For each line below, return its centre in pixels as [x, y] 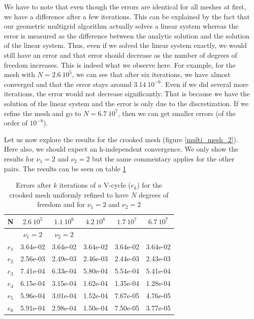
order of [16, 123]
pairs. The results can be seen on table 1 [65, 168]
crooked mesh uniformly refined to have [69, 194]
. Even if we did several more [205, 84]
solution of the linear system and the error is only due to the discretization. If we [126, 103]
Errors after [33, 185]
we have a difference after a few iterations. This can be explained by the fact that [127, 16]
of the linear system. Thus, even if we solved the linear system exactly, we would [126, 45]
